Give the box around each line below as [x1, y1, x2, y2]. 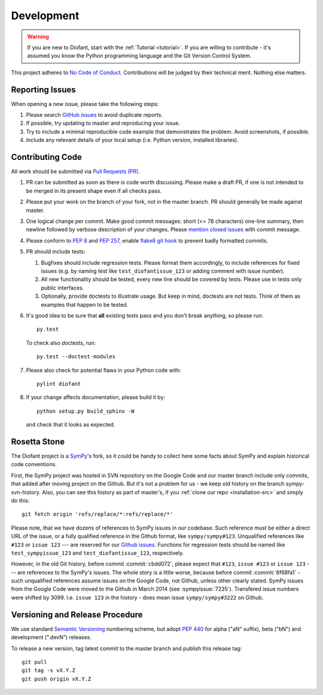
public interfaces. [41, 284, 84, 291]
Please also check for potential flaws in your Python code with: [26, 366, 181, 374]
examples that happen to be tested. [41, 301, 129, 308]
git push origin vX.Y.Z [22, 675, 92, 682]
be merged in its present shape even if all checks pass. [26, 187, 162, 194]
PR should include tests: [26, 248, 86, 255]
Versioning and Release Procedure [11, 609, 143, 620]
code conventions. [11, 461, 57, 468]
